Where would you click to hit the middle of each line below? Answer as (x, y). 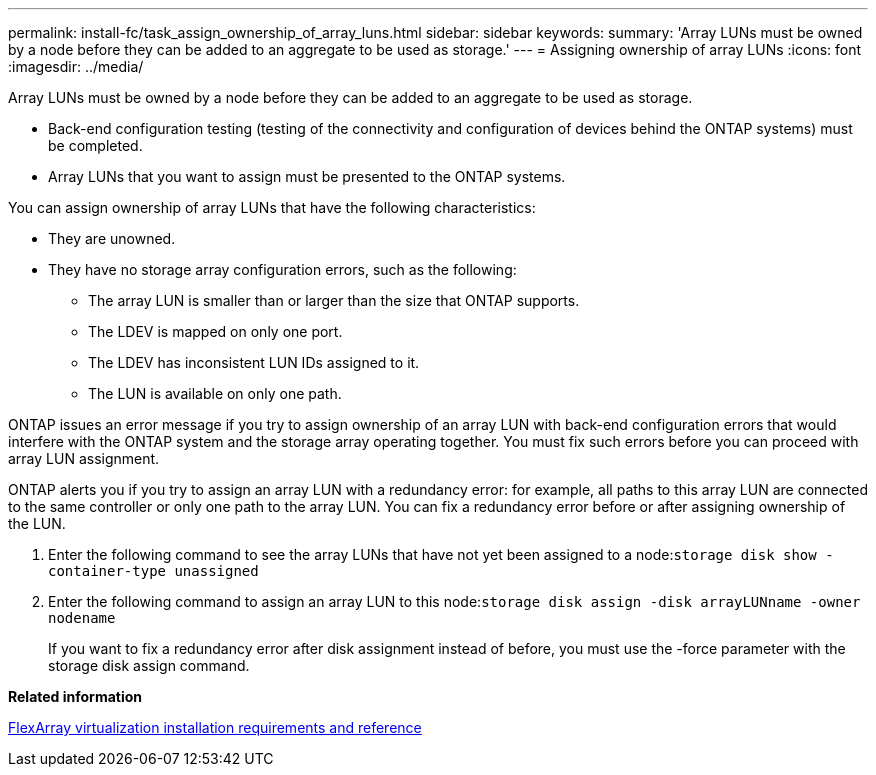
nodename (82, 618)
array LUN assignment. (84, 458)
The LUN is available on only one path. (215, 393)
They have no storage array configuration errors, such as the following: (282, 269)
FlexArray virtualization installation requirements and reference (215, 727)
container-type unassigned (153, 571)
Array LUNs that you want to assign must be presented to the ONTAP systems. (307, 176)
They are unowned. (112, 238)
